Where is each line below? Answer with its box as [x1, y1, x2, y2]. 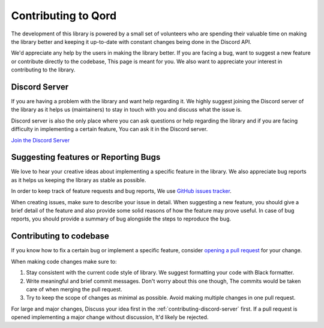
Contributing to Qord [11, 9, 117, 22]
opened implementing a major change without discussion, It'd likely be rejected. [11, 314, 209, 321]
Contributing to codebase [11, 231, 109, 241]
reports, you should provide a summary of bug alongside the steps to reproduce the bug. [11, 215, 231, 222]
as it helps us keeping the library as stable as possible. [11, 176, 146, 183]
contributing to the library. [11, 66, 76, 73]
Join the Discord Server [11, 136, 70, 144]
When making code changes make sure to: [11, 258, 117, 265]
